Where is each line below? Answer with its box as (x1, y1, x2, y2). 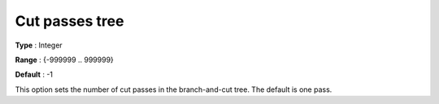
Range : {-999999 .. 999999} (15, 55, 114, 64)
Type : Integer (15, 40, 63, 50)
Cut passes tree (15, 12, 124, 30)
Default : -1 (15, 69, 53, 80)
